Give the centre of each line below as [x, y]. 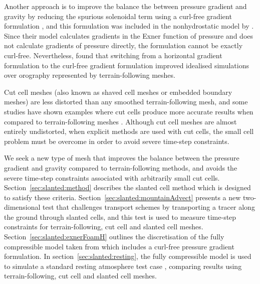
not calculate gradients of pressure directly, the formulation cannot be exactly [123, 45]
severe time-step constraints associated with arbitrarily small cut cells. [112, 177]
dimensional [22, 207]
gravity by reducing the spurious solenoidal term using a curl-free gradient [118, 16]
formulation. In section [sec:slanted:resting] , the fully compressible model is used [128, 256]
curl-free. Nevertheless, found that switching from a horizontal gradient [113, 55]
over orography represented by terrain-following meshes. [90, 75]
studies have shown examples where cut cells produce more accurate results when [129, 111]
